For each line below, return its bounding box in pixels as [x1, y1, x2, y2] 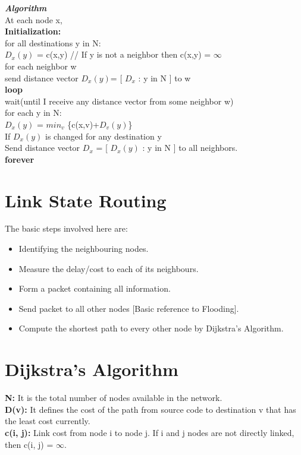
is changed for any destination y [45, 129, 162, 142]
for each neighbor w [5, 59, 77, 72]
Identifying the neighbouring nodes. [18, 242, 149, 255]
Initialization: [5, 25, 61, 37]
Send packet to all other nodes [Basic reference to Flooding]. [18, 302, 239, 314]
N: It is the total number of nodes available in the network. [5, 391, 222, 404]
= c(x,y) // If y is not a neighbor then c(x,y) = [36, 48, 211, 61]
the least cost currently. [5, 415, 90, 427]
